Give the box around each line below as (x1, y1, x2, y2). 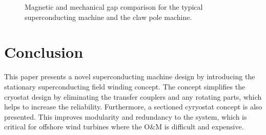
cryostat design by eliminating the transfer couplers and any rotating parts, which (4, 91, 262, 102)
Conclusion (4, 41, 84, 62)
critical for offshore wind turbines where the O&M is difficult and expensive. (4, 121, 244, 132)
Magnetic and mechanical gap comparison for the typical (25, 2, 203, 12)
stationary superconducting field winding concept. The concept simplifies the (4, 81, 245, 92)
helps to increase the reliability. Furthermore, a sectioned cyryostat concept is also (4, 101, 262, 112)
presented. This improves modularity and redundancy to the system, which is (4, 111, 247, 122)
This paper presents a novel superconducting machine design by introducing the (4, 71, 255, 82)
